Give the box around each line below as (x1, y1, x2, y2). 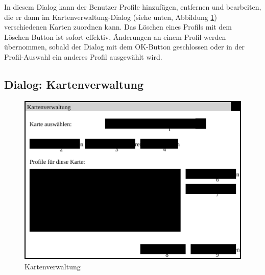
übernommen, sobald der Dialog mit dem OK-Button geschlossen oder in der (4, 41, 245, 52)
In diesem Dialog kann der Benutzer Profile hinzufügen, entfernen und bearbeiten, (4, 2, 261, 12)
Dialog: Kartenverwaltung (4, 76, 143, 92)
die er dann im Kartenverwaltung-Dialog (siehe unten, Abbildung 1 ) (4, 11, 217, 22)
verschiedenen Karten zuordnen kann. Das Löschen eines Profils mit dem (4, 21, 232, 32)
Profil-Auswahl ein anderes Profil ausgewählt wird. (4, 51, 162, 62)
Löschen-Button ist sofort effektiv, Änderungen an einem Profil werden (4, 31, 226, 42)
